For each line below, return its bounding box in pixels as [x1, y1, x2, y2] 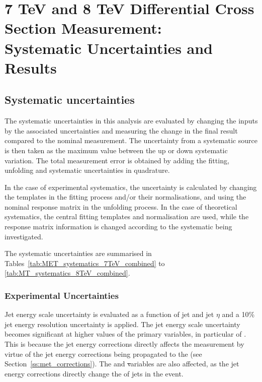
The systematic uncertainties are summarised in [5, 248, 152, 259]
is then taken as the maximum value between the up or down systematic [5, 145, 228, 155]
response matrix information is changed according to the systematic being [5, 221, 232, 232]
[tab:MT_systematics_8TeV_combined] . [5, 268, 130, 278]
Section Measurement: [5, 18, 162, 38]
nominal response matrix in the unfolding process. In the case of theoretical [5, 201, 237, 212]
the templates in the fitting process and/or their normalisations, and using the [5, 192, 246, 202]
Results [5, 57, 57, 78]
